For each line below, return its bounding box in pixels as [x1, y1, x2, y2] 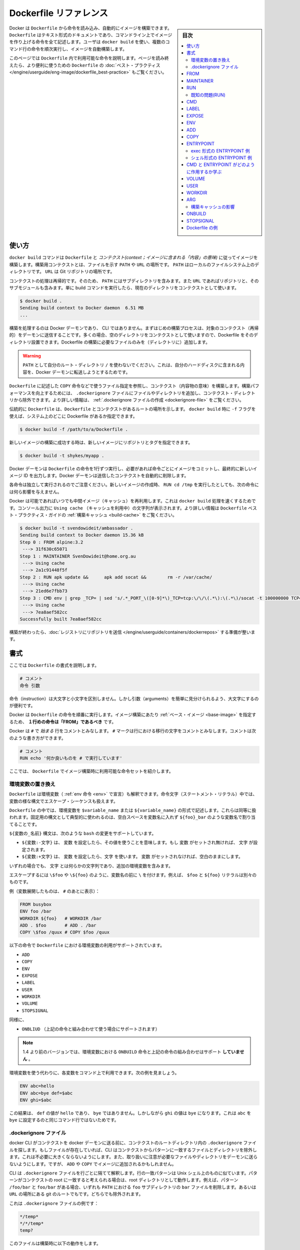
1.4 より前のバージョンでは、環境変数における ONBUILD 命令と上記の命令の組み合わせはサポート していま [22, 1049, 240, 1055]
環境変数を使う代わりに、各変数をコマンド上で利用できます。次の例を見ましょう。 [9, 1070, 179, 1076]
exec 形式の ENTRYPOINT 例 [190, 147, 250, 153]
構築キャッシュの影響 [190, 203, 235, 209]
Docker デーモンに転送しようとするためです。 [35, 369, 130, 375]
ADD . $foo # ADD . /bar [19, 922, 97, 928]
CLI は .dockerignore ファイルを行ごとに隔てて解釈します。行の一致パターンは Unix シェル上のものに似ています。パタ [9, 1170, 257, 1176]
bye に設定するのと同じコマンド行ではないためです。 [9, 1117, 119, 1123]
